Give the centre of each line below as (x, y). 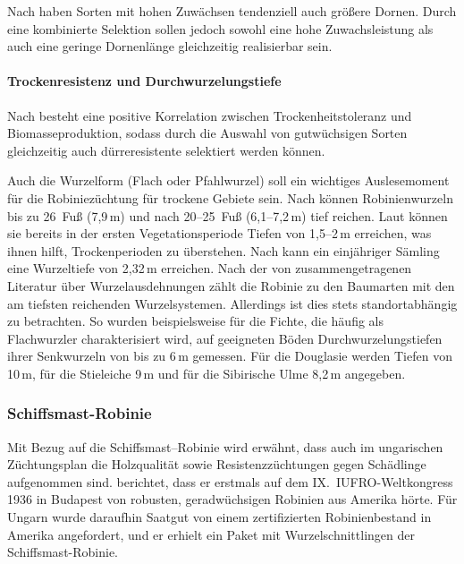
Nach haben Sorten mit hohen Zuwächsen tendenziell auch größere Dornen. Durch (232, 11)
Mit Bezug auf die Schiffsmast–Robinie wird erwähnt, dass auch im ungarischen (225, 446)
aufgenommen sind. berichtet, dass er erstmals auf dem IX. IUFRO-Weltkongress (230, 481)
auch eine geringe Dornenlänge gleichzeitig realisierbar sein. (170, 46)
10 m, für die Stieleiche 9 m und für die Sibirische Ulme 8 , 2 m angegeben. (207, 373)
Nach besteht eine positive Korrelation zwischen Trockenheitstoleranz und (210, 115)
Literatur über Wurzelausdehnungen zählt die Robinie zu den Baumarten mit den (231, 285)
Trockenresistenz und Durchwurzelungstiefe (144, 81)
